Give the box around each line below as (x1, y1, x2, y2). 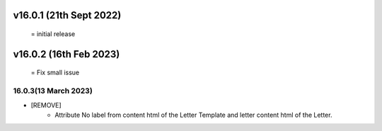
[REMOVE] (30, 101, 62, 109)
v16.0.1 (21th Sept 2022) (13, 9, 122, 21)
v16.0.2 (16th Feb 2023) (13, 48, 120, 60)
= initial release (30, 30, 76, 38)
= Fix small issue (30, 68, 80, 77)
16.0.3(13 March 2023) (13, 86, 93, 96)
